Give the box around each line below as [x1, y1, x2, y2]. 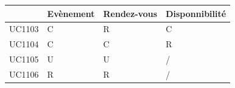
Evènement [47, 7, 95, 19]
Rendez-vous [103, 7, 158, 19]
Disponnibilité [166, 7, 226, 19]
